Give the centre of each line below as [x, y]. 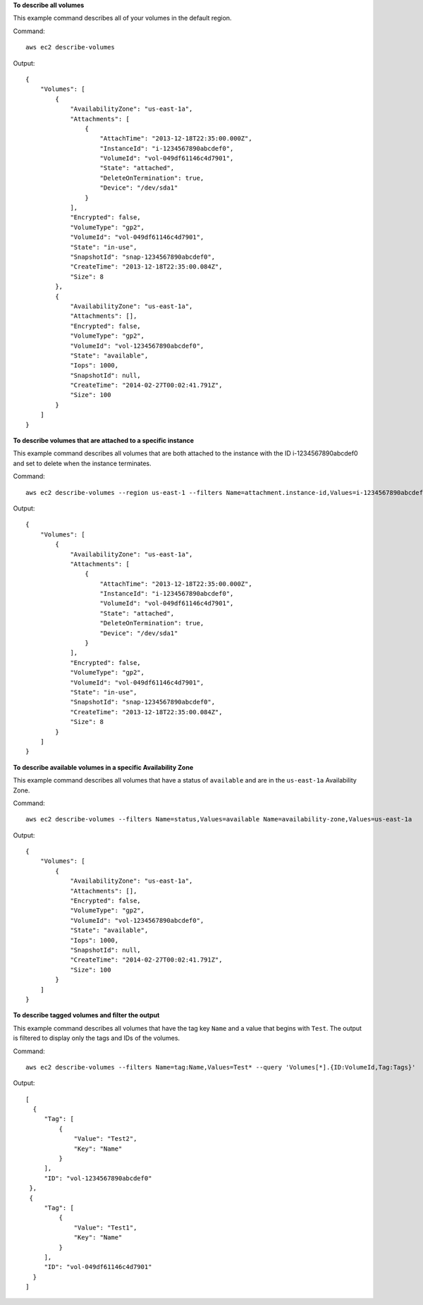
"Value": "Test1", [105, 1227]
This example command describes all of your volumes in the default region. [122, 18]
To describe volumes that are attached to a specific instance [103, 441]
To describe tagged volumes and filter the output [86, 1015]
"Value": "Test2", [105, 1139]
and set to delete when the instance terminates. [82, 463]
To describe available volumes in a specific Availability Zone [103, 767]
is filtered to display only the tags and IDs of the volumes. [96, 1038]
